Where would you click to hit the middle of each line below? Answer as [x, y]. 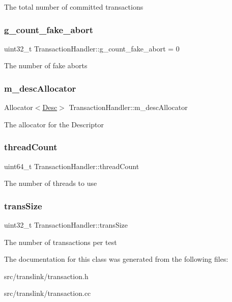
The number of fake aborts [46, 65]
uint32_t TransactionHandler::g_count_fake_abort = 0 [92, 48]
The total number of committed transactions [74, 7]
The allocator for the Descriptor [54, 124]
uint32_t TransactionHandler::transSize [66, 225]
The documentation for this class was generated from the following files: [116, 259]
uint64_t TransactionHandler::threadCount [72, 166]
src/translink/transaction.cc [48, 293]
